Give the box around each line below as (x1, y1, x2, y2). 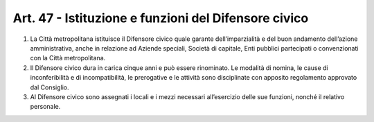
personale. (30, 103, 61, 111)
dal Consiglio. (30, 83, 69, 91)
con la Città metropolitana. (30, 54, 106, 62)
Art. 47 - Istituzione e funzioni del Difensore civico (12, 10, 309, 26)
